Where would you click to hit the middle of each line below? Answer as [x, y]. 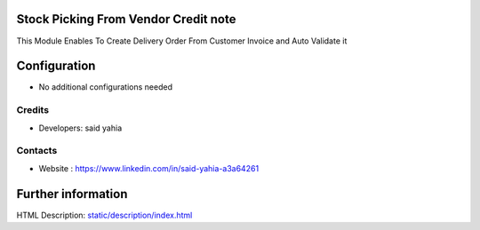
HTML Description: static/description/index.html [104, 215]
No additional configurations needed [106, 87]
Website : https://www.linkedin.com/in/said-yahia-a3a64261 [149, 168]
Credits [32, 110]
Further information [72, 194]
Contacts [37, 151]
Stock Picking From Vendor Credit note [126, 19]
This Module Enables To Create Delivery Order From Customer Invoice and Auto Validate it [182, 41]
